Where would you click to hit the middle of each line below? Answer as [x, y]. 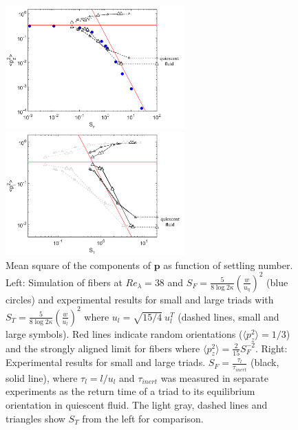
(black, [265, 362]
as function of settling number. [228, 265]
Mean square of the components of [78, 265]
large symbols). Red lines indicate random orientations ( [124, 333]
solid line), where [42, 377]
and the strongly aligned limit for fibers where [103, 348]
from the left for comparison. [143, 418]
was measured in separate [214, 377]
